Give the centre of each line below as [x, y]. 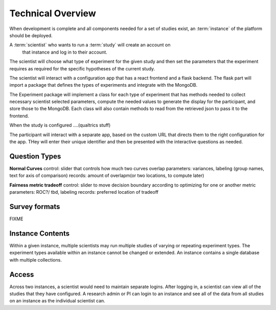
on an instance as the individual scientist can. [57, 301]
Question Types [35, 156]
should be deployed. [31, 35]
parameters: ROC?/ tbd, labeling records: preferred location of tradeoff [84, 192]
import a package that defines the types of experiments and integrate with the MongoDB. [103, 85]
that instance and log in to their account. [65, 52]
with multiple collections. [36, 260]
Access [22, 275]
